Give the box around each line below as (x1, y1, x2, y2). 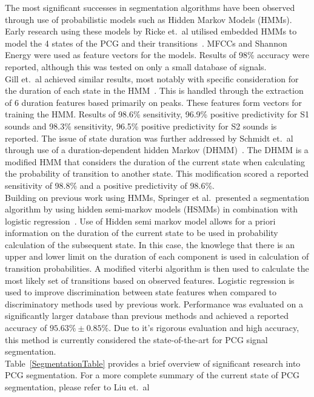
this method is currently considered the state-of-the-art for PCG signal (5, 333, 268, 346)
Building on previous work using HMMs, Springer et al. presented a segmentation (5, 191, 310, 203)
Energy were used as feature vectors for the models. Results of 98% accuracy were (5, 48, 309, 61)
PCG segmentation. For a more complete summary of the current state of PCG (5, 369, 300, 381)
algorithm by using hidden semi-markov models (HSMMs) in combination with (5, 203, 298, 215)
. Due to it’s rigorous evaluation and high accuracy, (109, 321, 299, 334)
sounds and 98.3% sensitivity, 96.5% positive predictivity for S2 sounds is (5, 119, 277, 132)
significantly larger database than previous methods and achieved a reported (5, 309, 289, 322)
